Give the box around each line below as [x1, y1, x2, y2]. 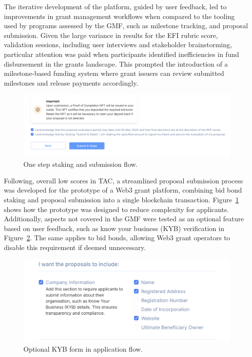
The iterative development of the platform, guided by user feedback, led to [4, 1, 227, 11]
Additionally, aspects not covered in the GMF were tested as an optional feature [4, 214, 244, 224]
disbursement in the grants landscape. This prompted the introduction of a [4, 58, 228, 69]
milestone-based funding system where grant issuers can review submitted [4, 68, 224, 78]
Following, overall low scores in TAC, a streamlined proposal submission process [4, 175, 243, 185]
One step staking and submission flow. [23, 159, 138, 169]
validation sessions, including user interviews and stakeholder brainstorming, [4, 39, 232, 50]
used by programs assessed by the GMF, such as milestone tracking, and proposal [4, 20, 248, 31]
